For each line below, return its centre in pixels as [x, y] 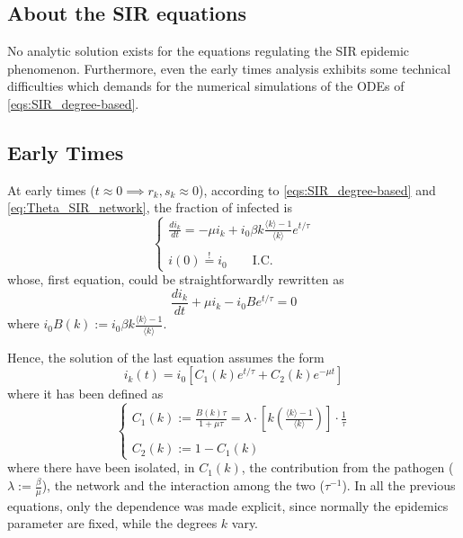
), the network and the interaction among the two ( [183, 485]
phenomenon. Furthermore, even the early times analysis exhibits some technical [229, 68]
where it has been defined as [85, 394]
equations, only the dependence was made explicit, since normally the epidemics [228, 505]
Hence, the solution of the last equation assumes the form [166, 357]
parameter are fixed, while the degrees [112, 523]
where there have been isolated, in [101, 467]
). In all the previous [399, 485]
